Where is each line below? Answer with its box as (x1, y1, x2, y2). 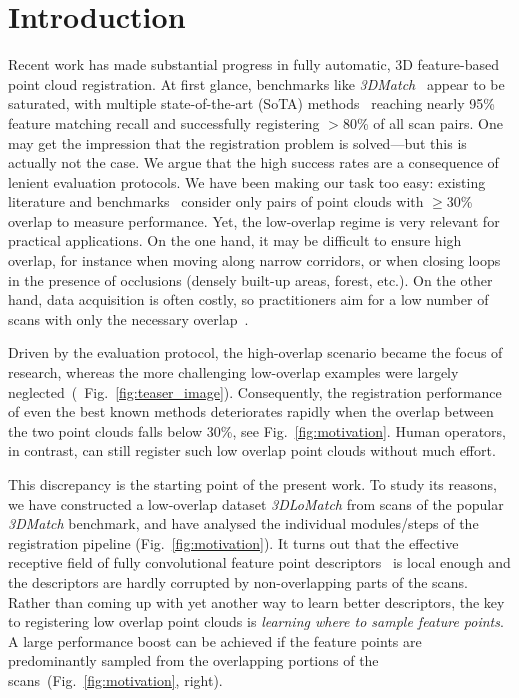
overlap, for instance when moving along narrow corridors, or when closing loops (8, 250, 501, 271)
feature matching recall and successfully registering (8, 112, 320, 133)
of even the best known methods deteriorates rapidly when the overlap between (8, 401, 494, 422)
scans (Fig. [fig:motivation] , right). (8, 669, 223, 690)
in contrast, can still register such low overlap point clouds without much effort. (8, 440, 496, 461)
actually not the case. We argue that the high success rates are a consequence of (8, 152, 499, 173)
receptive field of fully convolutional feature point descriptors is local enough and (8, 552, 511, 573)
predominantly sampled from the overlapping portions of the (8, 650, 379, 671)
